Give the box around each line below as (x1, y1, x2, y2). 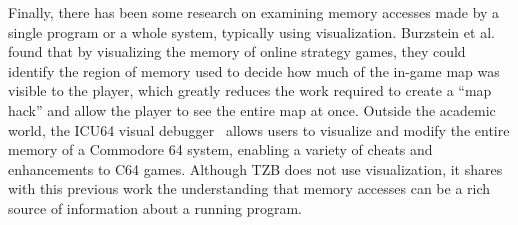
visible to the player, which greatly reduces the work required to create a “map (8, 80, 492, 101)
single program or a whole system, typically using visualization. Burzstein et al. (8, 21, 495, 42)
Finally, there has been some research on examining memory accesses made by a (8, 2, 500, 22)
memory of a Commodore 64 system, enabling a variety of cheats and (8, 139, 433, 160)
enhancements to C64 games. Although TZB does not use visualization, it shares (8, 158, 503, 179)
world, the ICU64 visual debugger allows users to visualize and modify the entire (8, 119, 510, 140)
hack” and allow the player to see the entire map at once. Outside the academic (8, 99, 496, 120)
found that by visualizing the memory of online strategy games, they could (8, 41, 466, 62)
